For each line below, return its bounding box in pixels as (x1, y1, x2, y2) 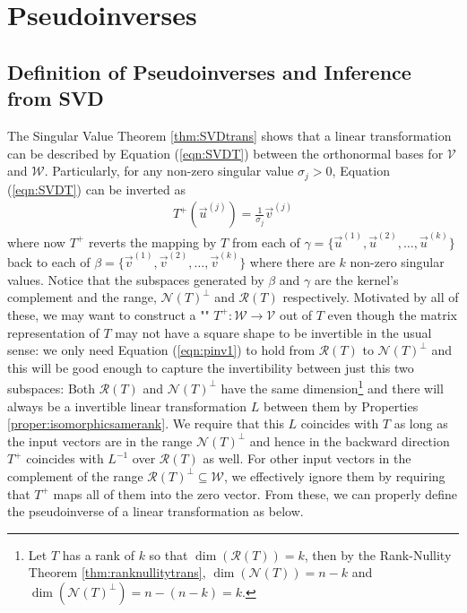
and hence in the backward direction (249, 431, 450, 450)
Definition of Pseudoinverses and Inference (7, 57, 411, 85)
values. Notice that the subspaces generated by (7, 270, 264, 289)
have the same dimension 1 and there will (221, 376, 444, 397)
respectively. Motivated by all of (282, 288, 459, 306)
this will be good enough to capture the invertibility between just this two (7, 358, 414, 376)
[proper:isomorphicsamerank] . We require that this (7, 414, 284, 433)
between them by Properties (263, 396, 419, 415)
